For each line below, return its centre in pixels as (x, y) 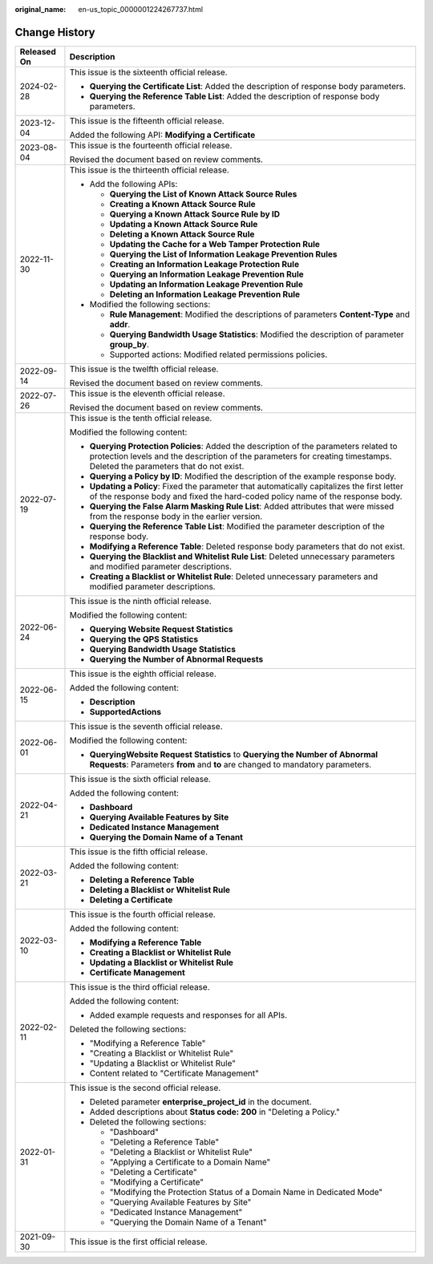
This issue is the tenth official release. (141, 418)
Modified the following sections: (150, 304)
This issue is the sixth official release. (140, 779)
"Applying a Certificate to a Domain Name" (190, 1161)
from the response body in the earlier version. (176, 516)
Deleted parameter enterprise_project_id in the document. (200, 1101)
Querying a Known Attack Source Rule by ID (195, 214)
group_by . (129, 344)
